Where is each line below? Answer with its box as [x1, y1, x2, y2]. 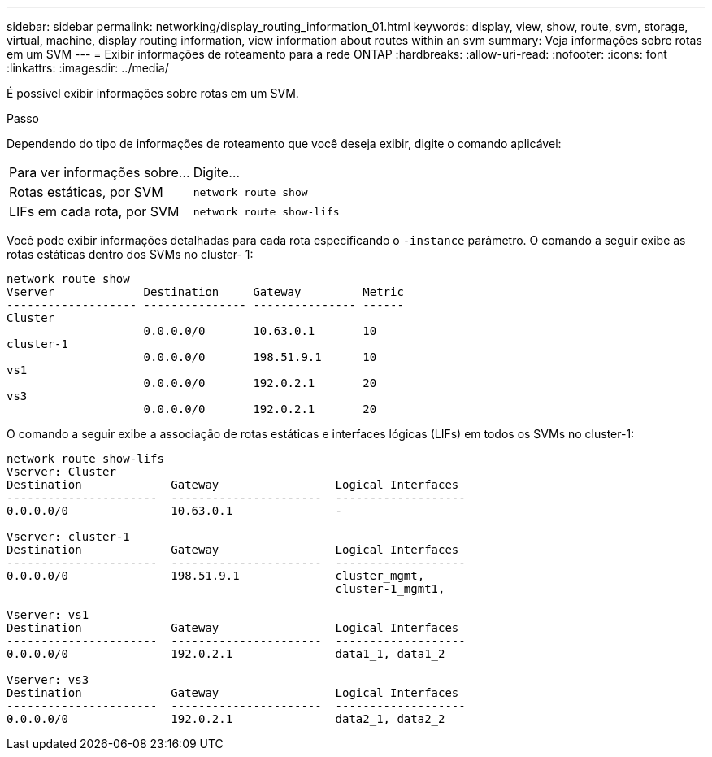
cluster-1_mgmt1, [335, 582, 445, 595]
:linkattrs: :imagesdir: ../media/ [7, 61, 169, 75]
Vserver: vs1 [7, 608, 89, 621]
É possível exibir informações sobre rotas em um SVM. [7, 86, 299, 100]
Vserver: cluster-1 [7, 530, 130, 543]
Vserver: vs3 [7, 673, 89, 686]
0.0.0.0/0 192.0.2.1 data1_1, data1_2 [7, 647, 445, 660]
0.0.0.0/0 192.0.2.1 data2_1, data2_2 [7, 712, 445, 725]
